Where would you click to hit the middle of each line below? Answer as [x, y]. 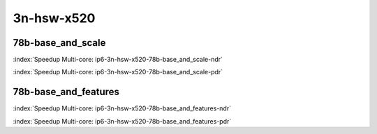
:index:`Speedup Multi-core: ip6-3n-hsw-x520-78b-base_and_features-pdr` [122, 121]
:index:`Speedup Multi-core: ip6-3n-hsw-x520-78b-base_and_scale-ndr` [118, 60]
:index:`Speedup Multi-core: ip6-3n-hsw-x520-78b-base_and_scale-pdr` [118, 72]
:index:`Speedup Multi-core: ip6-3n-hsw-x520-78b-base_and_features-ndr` [122, 108]
